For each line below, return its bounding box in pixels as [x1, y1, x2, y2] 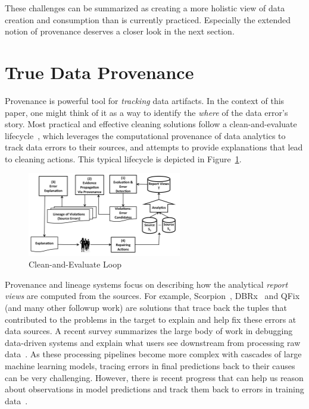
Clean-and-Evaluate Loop [29, 258, 121, 270]
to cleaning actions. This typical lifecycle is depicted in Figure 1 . [5, 152, 242, 165]
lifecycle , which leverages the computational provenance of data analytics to [5, 129, 286, 141]
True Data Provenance [5, 59, 194, 84]
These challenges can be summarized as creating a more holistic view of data [5, 2, 285, 14]
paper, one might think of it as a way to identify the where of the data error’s [5, 106, 288, 118]
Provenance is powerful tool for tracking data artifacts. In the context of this [5, 94, 285, 106]
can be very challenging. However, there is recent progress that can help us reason [5, 371, 304, 383]
